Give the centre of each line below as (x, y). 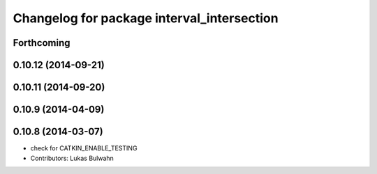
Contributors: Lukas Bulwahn (72, 158)
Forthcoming (42, 43)
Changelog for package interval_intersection (146, 18)
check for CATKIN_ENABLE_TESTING (84, 148)
